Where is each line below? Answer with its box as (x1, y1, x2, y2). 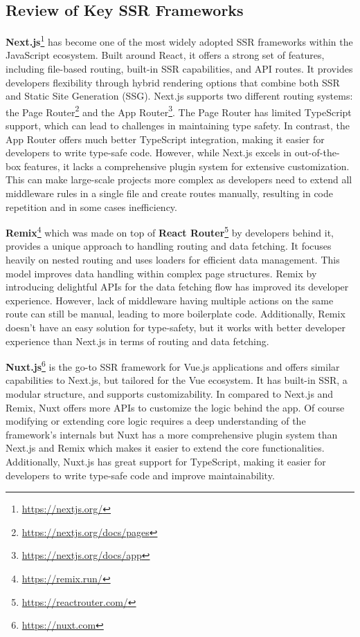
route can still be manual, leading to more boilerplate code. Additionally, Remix (6, 306, 345, 321)
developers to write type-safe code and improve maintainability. (6, 468, 275, 482)
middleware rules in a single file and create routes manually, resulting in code (6, 186, 334, 201)
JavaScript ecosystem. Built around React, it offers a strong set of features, (6, 48, 325, 62)
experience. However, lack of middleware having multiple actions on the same (6, 293, 334, 307)
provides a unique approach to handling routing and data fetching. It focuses (6, 239, 332, 253)
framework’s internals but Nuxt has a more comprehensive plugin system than (6, 427, 338, 441)
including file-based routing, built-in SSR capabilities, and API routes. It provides (6, 62, 353, 76)
